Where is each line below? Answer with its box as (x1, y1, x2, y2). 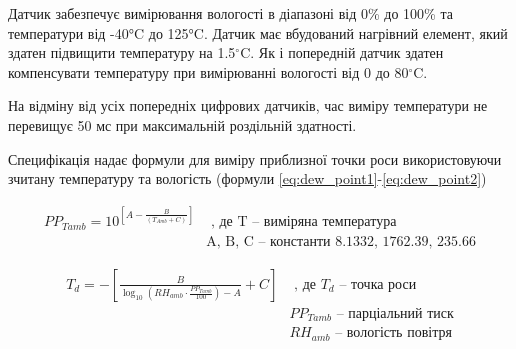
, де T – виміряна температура (210, 215, 397, 230)
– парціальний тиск (336, 306, 454, 321)
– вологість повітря (335, 326, 452, 341)
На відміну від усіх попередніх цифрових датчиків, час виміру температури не (8, 95, 488, 116)
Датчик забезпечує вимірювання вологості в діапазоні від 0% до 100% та (8, 3, 453, 23)
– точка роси (339, 277, 417, 292)
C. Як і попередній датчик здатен (240, 42, 444, 63)
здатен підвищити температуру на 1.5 (8, 42, 236, 63)
